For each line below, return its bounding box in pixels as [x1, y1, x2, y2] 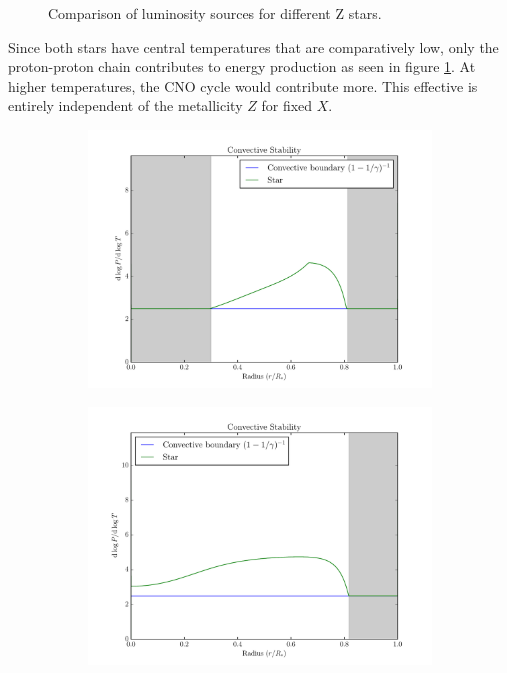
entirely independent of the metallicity [8, 95, 243, 116]
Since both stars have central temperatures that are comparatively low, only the [8, 36, 499, 57]
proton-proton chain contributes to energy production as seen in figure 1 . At [8, 56, 476, 77]
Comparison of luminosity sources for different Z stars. [48, 3, 382, 23]
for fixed [261, 95, 313, 116]
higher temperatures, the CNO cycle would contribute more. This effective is [8, 75, 478, 96]
